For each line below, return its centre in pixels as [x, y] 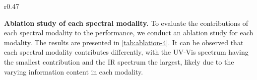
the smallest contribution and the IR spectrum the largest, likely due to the [119, 61]
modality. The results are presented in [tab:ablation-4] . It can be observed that [124, 42]
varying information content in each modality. [74, 71]
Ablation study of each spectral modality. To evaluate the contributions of [126, 23]
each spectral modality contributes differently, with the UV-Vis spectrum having [126, 52]
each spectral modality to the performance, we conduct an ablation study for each [129, 33]
